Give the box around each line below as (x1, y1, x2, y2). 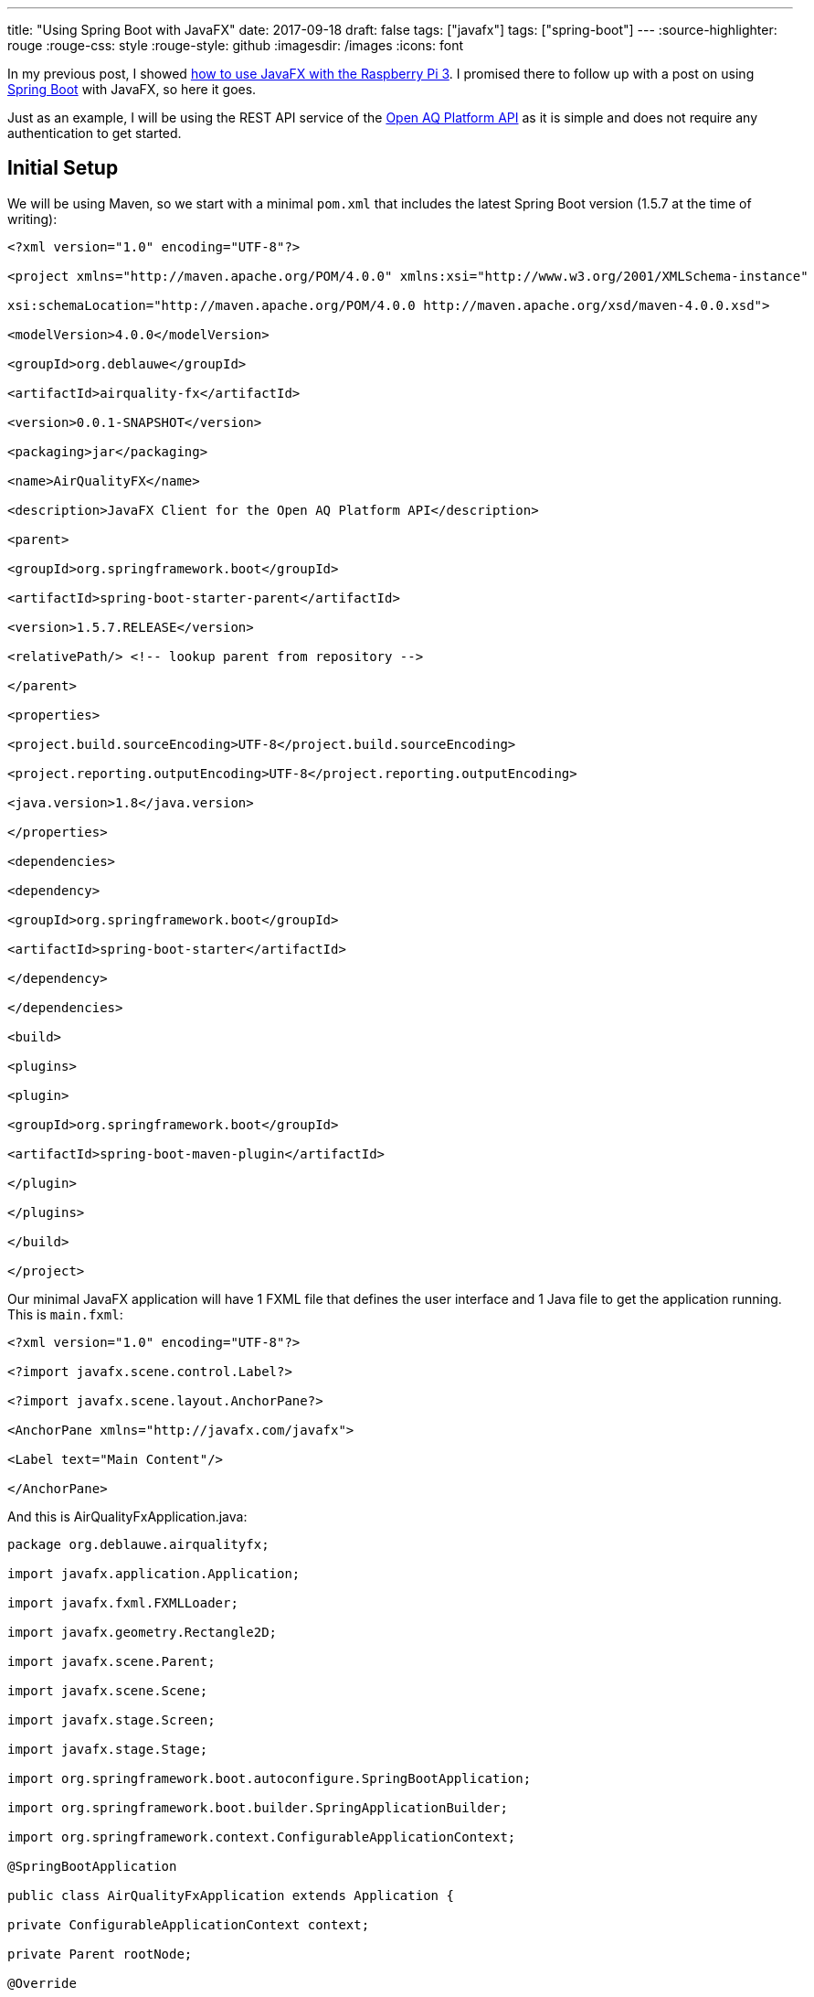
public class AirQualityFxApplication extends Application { (7, 1887, 454, 1903)
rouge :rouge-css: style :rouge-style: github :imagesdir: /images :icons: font (7, 37, 463, 53)
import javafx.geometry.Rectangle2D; (7, 1624, 278, 1639)
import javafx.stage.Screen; (7, 1712, 216, 1727)
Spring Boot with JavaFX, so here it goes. (7, 81, 257, 97)
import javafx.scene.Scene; (7, 1682, 208, 1698)
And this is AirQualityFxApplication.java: (7, 1508, 248, 1524)
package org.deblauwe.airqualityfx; (7, 1536, 270, 1552)
